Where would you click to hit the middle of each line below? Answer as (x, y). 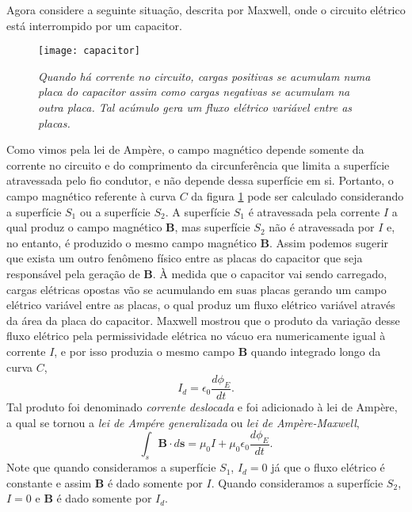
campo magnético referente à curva (91, 196)
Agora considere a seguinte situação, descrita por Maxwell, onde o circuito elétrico (206, 10)
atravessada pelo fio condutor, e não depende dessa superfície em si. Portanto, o (200, 180)
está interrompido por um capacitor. (94, 25)
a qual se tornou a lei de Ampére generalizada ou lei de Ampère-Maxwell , (183, 422)
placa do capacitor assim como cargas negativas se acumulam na (194, 92)
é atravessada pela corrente (314, 211)
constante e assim (49, 482)
